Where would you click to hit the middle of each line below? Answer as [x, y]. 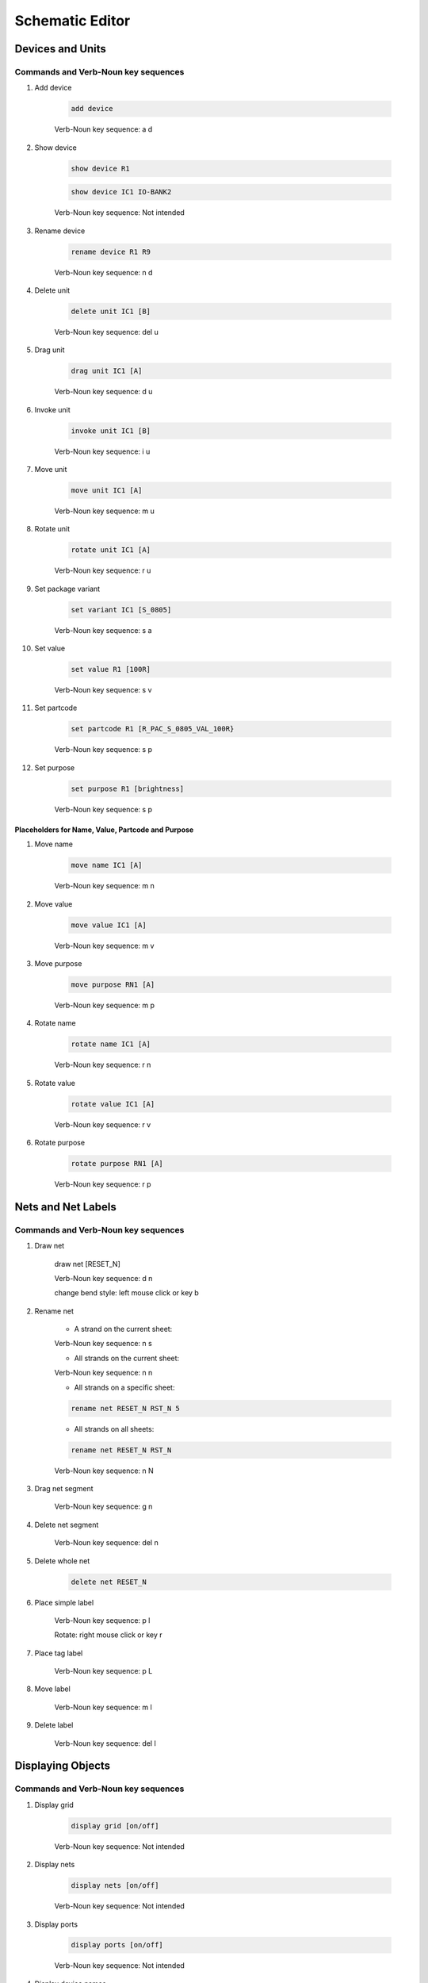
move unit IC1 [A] [107, 491]
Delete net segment [67, 1525]
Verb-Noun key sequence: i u [102, 451]
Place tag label [59, 1653]
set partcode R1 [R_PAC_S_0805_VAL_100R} [153, 729]
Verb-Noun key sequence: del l [105, 1743]
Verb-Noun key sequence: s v [103, 690]
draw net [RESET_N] [87, 1264]
